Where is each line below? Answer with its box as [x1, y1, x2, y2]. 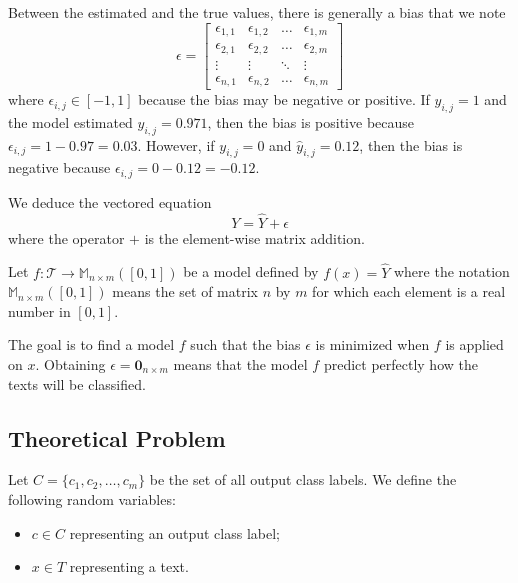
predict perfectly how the [323, 353, 478, 374]
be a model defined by [183, 261, 319, 282]
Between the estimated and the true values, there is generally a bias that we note [8, 2, 506, 22]
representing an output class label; [69, 522, 280, 543]
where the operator [8, 227, 125, 248]
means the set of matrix [112, 281, 258, 302]
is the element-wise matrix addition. [144, 227, 365, 248]
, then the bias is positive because [207, 111, 415, 132]
